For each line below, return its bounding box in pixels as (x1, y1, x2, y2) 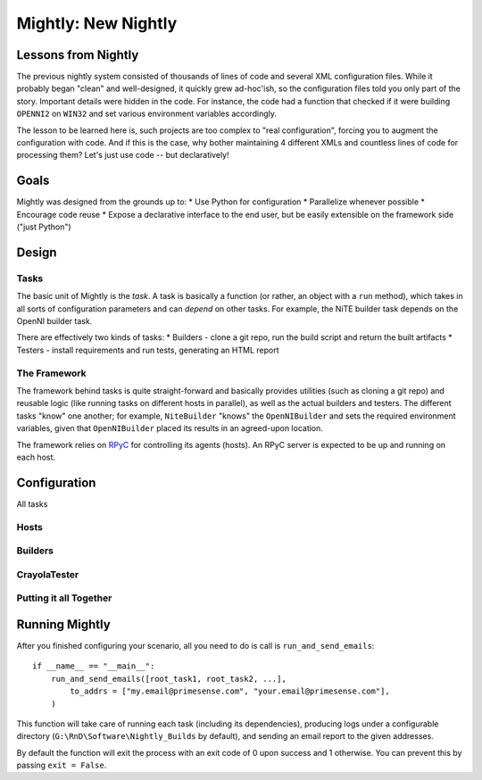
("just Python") (16, 221, 71, 232)
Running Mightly (16, 617, 111, 632)
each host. (16, 452, 56, 462)
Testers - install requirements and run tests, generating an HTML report (16, 344, 279, 355)
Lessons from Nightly (16, 47, 139, 62)
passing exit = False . (16, 759, 107, 771)
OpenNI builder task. (16, 316, 93, 327)
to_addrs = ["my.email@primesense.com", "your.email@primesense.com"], (70, 686, 390, 696)
